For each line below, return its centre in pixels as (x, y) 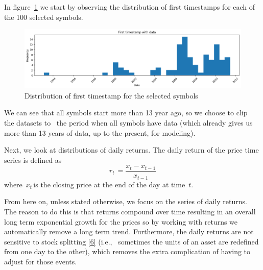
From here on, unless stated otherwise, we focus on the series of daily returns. (126, 201)
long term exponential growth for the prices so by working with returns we (121, 221)
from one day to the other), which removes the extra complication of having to (127, 251)
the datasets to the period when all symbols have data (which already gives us (128, 122)
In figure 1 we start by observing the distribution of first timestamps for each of (130, 7)
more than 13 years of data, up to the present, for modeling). (100, 132)
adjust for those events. (41, 261)
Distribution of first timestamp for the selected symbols (111, 95)
